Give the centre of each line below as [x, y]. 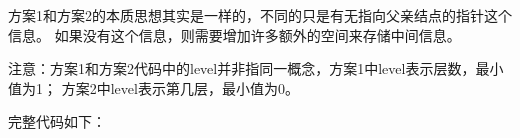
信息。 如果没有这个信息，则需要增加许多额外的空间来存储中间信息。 [234, 34]
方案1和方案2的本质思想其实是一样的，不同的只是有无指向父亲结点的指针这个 [260, 15]
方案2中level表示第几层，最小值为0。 [180, 87]
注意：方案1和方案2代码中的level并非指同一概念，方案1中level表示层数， [242, 68]
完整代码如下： [57, 121]
